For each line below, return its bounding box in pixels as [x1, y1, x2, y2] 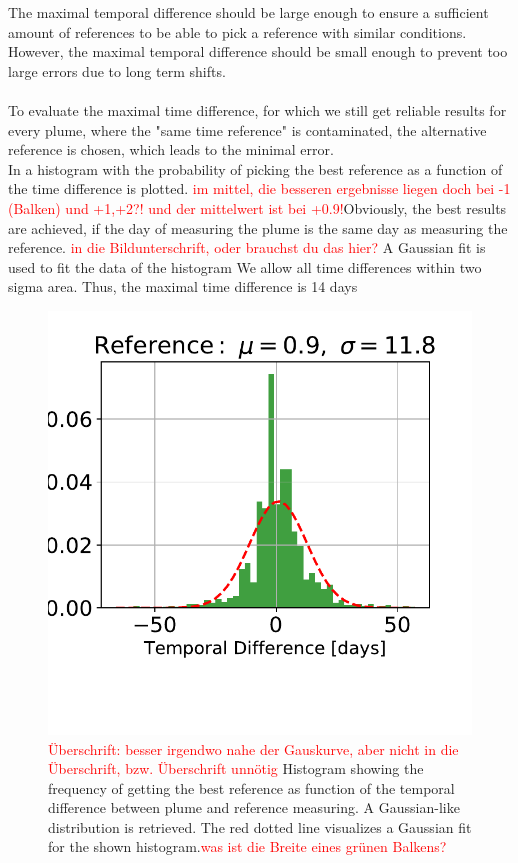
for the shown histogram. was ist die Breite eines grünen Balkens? [48, 836, 447, 857]
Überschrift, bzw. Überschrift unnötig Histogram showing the [48, 758, 424, 779]
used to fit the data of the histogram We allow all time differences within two [8, 256, 482, 277]
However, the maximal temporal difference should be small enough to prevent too [8, 41, 508, 62]
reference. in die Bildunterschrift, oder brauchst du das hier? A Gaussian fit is [8, 237, 486, 258]
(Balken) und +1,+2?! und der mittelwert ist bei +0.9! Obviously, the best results [8, 197, 507, 218]
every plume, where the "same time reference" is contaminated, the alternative [8, 119, 487, 140]
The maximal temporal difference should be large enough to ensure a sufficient [8, 2, 489, 22]
